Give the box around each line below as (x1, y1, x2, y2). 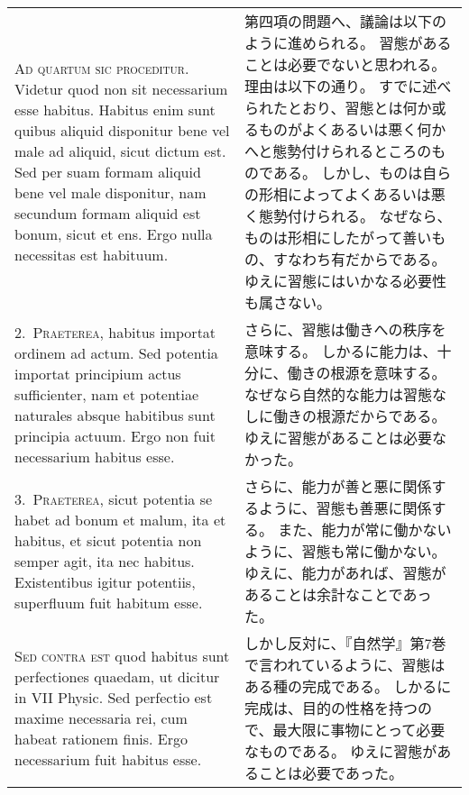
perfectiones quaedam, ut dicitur (14, 666, 220, 687)
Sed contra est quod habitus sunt (14, 645, 230, 666)
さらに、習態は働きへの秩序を (244, 319, 446, 340)
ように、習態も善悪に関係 (259, 498, 432, 518)
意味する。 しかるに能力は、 (244, 341, 437, 361)
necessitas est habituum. (14, 244, 169, 265)
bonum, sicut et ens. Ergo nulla (14, 224, 213, 244)
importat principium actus (14, 362, 181, 384)
